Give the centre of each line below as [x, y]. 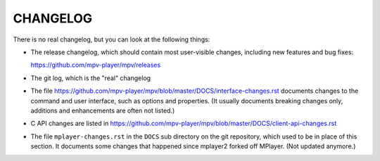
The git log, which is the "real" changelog [91, 78]
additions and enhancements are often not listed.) [103, 110]
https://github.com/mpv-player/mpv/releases [96, 65]
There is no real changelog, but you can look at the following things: [112, 39]
